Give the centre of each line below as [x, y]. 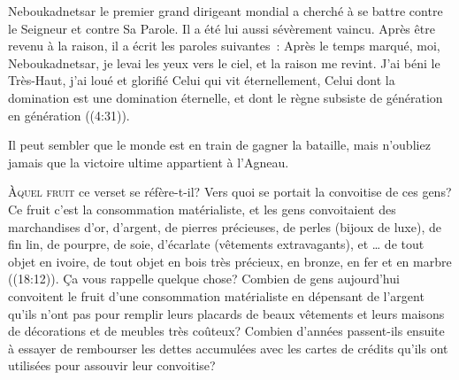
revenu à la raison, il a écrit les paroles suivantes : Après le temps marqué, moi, [224, 46]
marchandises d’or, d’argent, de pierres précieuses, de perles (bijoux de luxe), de [225, 226]
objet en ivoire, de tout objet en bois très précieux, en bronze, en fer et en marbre [230, 261]
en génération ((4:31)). [69, 115]
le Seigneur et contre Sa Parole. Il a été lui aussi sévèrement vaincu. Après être [222, 28]
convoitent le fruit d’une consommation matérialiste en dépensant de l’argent [216, 295]
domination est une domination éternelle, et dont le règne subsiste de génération [226, 97]
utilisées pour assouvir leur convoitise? [112, 365]
